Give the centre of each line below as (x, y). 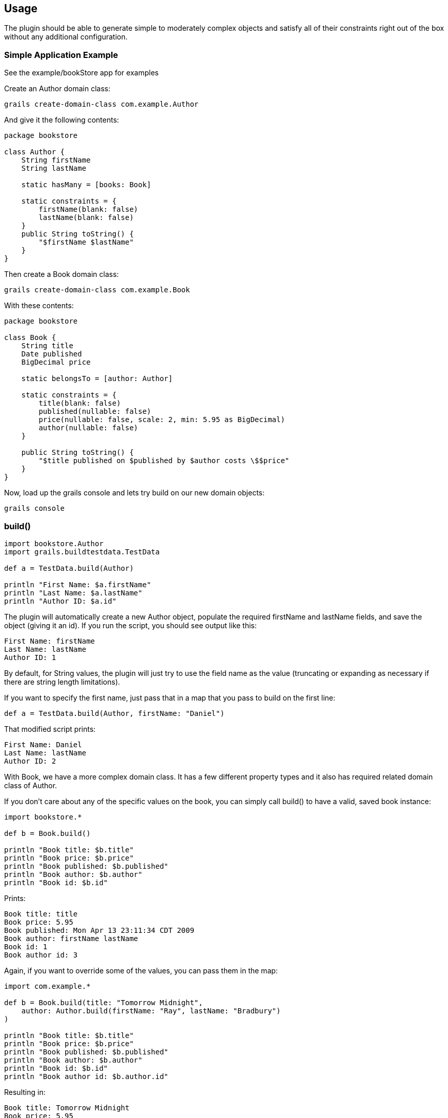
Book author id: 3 (41, 955)
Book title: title (41, 914)
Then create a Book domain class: (62, 274)
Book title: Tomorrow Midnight (67, 1107)
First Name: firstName (50, 641)
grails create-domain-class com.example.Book (97, 290)
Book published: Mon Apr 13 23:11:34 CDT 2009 (99, 930)
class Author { (35, 152)
